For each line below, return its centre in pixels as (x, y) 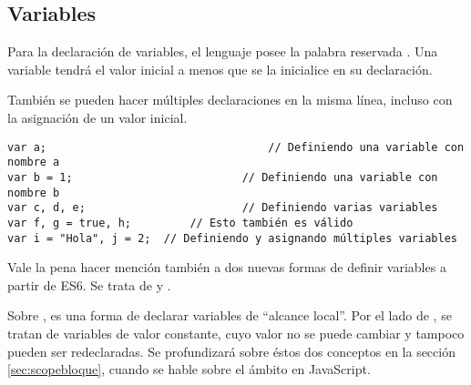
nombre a (34, 162)
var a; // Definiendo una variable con (236, 147)
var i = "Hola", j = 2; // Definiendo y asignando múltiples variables (232, 238)
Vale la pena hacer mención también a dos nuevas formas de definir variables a (227, 267)
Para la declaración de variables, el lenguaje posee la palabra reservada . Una (223, 51)
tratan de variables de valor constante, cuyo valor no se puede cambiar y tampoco (236, 333)
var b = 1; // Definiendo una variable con (223, 177)
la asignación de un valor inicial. (97, 117)
